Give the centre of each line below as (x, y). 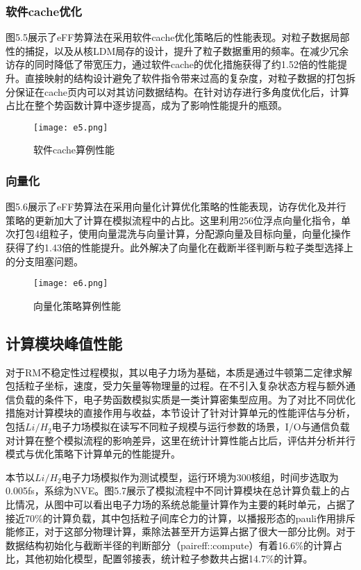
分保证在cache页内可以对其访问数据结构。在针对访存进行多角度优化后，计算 (178, 91)
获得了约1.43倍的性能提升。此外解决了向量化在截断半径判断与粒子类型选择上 (179, 248)
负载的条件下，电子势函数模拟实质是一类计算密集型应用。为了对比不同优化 (185, 399)
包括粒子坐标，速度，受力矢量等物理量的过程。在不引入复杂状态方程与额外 (176, 386)
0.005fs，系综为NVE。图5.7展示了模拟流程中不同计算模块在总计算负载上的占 (178, 491)
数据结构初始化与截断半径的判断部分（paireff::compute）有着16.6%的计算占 (174, 545)
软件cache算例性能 (74, 150)
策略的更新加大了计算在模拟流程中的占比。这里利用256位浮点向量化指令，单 (178, 220)
